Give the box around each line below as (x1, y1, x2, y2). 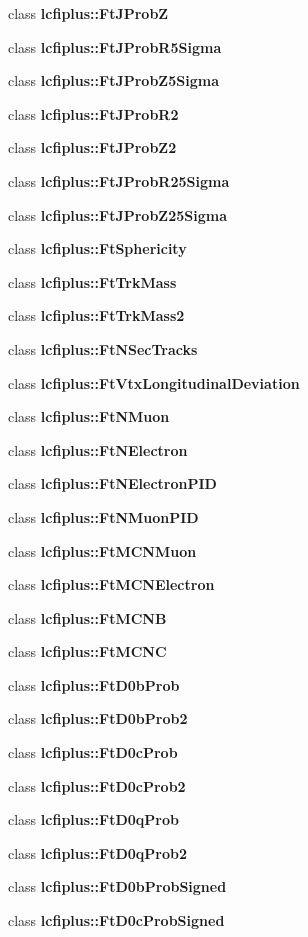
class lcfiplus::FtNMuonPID (8, 506, 199, 527)
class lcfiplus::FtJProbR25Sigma (8, 170, 230, 191)
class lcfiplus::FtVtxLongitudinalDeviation (8, 372, 300, 393)
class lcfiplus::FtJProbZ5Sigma (8, 70, 219, 91)
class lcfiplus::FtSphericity (8, 238, 187, 259)
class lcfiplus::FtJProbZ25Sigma (8, 204, 228, 225)
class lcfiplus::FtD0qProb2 (8, 842, 187, 863)
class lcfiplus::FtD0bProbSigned (8, 876, 227, 897)
